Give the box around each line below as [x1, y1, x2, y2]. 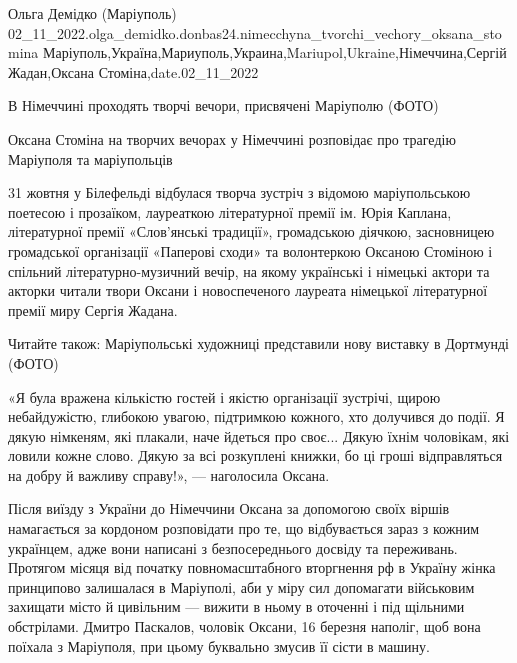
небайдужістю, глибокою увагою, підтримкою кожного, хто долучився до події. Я [8, 406, 505, 427]
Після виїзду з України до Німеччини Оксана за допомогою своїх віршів [8, 498, 450, 519]
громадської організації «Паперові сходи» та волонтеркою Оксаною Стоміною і [8, 240, 493, 261]
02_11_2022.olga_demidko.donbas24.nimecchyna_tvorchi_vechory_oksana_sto [8, 22, 502, 43]
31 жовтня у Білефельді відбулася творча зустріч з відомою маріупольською [8, 182, 471, 203]
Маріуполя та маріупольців [8, 148, 173, 169]
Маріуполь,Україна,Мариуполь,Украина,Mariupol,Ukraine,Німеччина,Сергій [42, 42, 507, 63]
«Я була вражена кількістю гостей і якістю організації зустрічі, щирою [8, 386, 441, 407]
